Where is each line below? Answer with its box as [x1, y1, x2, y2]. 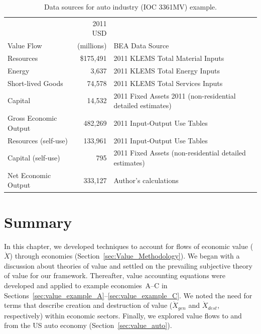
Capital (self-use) [8, 152, 60, 163]
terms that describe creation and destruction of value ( [4, 300, 173, 310]
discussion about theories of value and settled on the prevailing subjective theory [4, 260, 252, 271]
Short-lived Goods [8, 77, 63, 88]
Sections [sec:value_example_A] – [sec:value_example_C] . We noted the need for [4, 290, 252, 300]
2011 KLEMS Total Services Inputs [113, 77, 223, 88]
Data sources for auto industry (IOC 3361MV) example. [44, 2, 217, 12]
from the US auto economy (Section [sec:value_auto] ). [4, 320, 172, 330]
